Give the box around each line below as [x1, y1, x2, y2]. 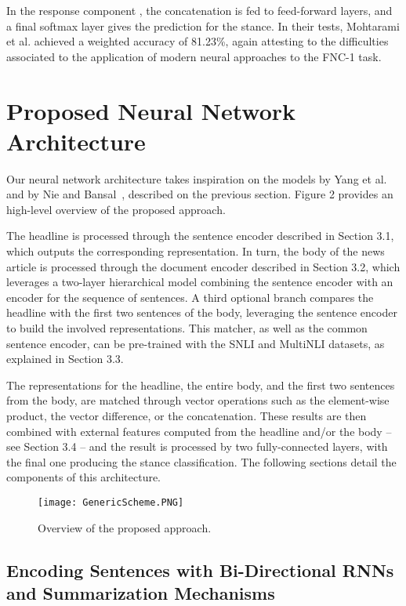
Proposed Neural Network [6, 94, 296, 126]
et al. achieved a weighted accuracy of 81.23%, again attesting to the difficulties [6, 33, 389, 49]
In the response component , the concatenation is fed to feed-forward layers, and [6, 2, 393, 18]
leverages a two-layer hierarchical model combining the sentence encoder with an [6, 274, 393, 290]
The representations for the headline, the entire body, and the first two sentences [6, 376, 395, 393]
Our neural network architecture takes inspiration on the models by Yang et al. [6, 170, 387, 187]
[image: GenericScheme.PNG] [38, 496, 184, 508]
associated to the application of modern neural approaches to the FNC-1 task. [6, 48, 382, 64]
